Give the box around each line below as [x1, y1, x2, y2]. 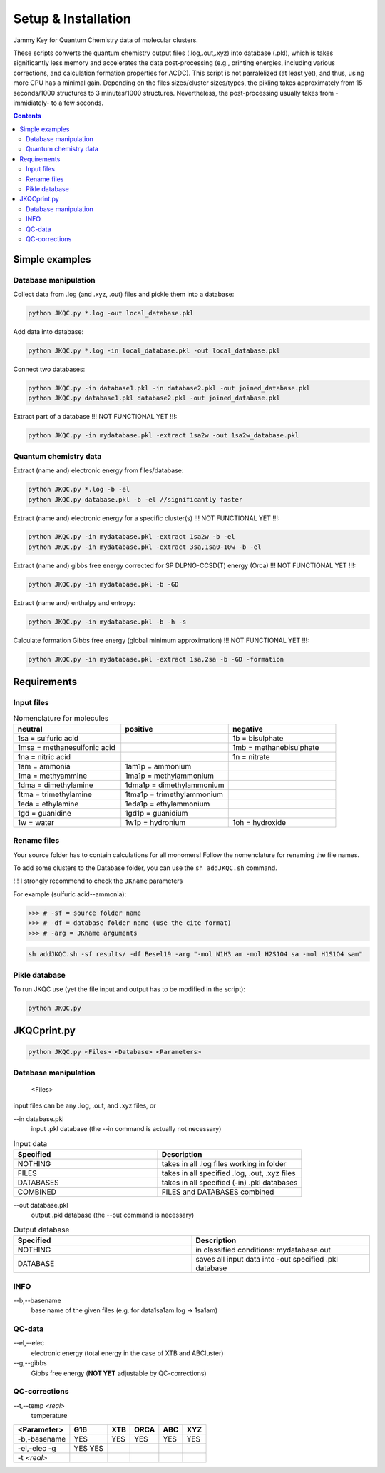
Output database [13, 1225, 70, 1235]
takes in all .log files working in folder [161, 1158, 287, 1168]
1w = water [17, 817, 55, 827]
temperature [31, 1412, 68, 1420]
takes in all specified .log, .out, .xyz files [161, 1168, 296, 1178]
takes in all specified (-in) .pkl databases [161, 1178, 298, 1188]
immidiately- [13, 98, 50, 107]
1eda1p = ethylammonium [125, 799, 210, 809]
